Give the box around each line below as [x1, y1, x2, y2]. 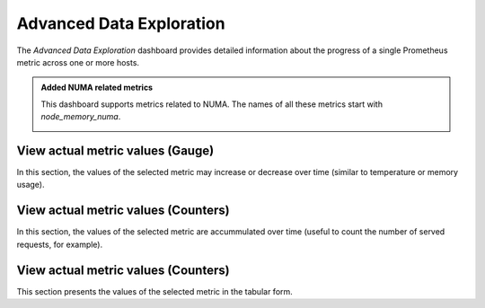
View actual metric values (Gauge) [16, 143, 215, 158]
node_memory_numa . [40, 111, 121, 122]
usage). [16, 180, 45, 190]
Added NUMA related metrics [40, 82, 153, 93]
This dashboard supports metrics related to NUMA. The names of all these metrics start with [40, 99, 384, 110]
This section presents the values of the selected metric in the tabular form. [16, 286, 294, 296]
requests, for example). [16, 239, 103, 250]
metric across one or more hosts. [16, 57, 139, 67]
